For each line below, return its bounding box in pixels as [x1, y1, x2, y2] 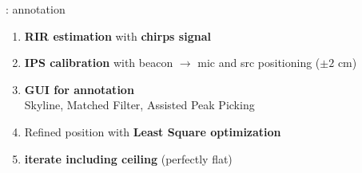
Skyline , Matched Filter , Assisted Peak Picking [24, 96, 255, 113]
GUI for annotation [24, 81, 134, 97]
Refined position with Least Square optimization [24, 123, 281, 140]
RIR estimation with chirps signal [24, 27, 211, 44]
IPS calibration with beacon [24, 54, 173, 71]
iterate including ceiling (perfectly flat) [24, 150, 233, 167]
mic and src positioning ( [197, 54, 320, 71]
